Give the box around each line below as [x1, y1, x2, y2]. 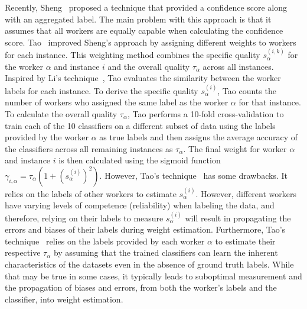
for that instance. [239, 96, 301, 108]
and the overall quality [107, 60, 190, 72]
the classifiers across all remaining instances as [5, 142, 173, 154]
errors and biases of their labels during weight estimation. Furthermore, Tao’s [5, 223, 286, 236]
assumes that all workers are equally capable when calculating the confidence [5, 24, 283, 37]
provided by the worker [5, 131, 89, 143]
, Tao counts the [217, 84, 276, 96]
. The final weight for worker [183, 142, 287, 154]
